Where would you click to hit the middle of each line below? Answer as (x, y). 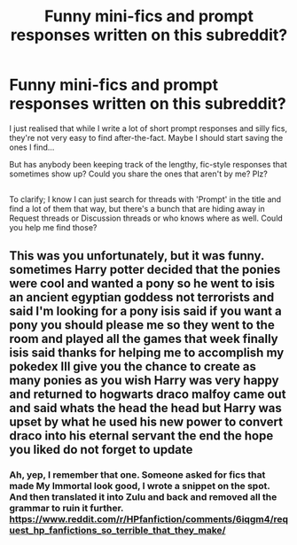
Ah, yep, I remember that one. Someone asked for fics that (137, 474)
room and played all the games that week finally (144, 339)
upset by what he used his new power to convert (146, 421)
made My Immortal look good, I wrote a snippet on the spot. (140, 486)
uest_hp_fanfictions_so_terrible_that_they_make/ (117, 530)
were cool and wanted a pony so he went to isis (142, 283)
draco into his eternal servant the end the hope (141, 436)
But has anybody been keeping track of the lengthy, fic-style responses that (148, 164)
